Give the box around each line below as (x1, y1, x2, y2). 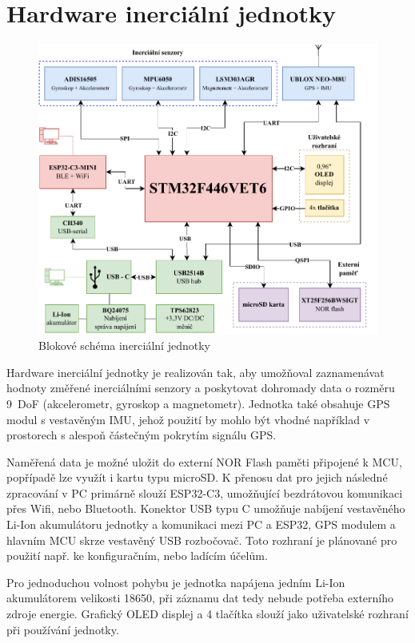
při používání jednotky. (6, 621, 119, 637)
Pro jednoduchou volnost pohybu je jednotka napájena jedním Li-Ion (6, 574, 345, 590)
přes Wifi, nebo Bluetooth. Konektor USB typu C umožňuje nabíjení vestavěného (6, 500, 405, 517)
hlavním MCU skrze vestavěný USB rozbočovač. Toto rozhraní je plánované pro (6, 531, 397, 548)
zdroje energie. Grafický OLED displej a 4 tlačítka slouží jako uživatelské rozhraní (6, 605, 409, 622)
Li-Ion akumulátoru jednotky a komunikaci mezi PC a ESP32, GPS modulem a (6, 516, 396, 533)
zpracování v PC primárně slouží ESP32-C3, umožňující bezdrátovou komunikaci (6, 484, 403, 501)
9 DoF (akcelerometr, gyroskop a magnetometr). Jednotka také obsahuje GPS (6, 395, 390, 411)
